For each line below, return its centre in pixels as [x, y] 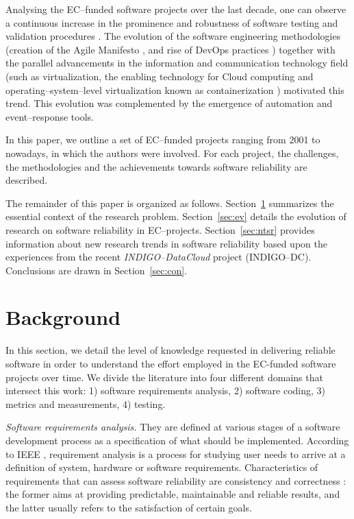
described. [27, 180]
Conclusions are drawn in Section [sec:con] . [97, 270]
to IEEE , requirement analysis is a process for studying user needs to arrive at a [176, 454]
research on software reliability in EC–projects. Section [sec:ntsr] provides [160, 229]
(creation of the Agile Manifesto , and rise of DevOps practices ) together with [170, 49]
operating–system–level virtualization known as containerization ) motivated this [175, 89]
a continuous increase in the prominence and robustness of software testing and [172, 22]
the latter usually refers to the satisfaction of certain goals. [129, 507]
